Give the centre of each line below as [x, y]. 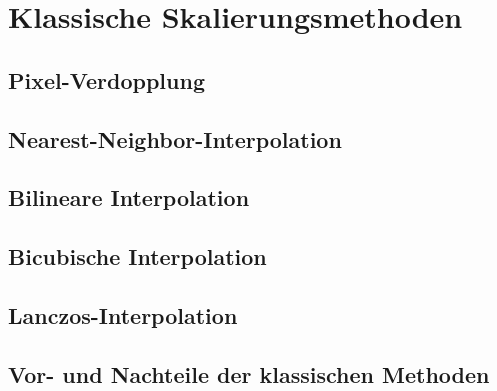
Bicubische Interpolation [137, 256]
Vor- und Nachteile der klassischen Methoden [249, 373]
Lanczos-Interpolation [123, 314]
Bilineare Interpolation [129, 197]
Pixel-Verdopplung [106, 79]
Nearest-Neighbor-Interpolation [175, 138]
